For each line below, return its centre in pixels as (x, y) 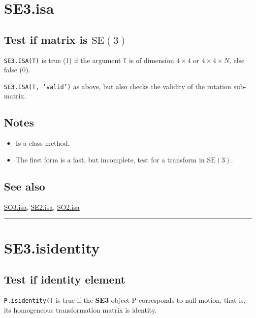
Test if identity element (65, 279)
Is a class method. (43, 143)
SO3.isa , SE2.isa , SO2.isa (42, 207)
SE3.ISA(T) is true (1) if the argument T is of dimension (89, 60)
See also (25, 186)
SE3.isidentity (52, 248)
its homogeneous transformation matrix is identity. (80, 309)
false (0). (17, 70)
